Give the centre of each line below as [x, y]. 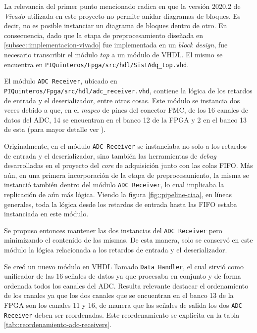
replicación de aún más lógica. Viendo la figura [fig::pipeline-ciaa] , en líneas [118, 194]
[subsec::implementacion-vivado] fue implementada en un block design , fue [116, 45]
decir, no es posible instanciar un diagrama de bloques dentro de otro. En [116, 25]
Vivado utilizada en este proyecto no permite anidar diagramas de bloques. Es [122, 16]
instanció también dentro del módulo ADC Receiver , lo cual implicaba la [114, 185]
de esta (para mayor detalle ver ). [55, 129]
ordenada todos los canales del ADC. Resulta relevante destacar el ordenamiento [126, 285]
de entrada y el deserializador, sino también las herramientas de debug [110, 155]
